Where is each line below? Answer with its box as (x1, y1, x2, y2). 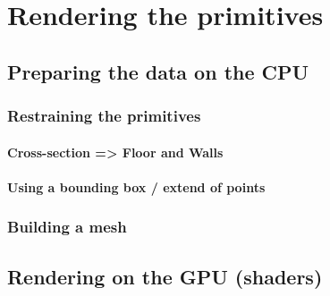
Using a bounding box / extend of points (7, 177, 266, 196)
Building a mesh (7, 216, 127, 238)
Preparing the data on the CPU (7, 57, 309, 85)
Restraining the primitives (7, 105, 201, 127)
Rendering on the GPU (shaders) (7, 262, 323, 290)
